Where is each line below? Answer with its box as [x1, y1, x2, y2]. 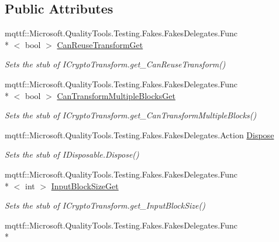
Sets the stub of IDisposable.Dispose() [5, 148, 139, 161]
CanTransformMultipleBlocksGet [57, 89, 175, 101]
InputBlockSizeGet [51, 179, 119, 192]
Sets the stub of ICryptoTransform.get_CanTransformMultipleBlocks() [5, 109, 257, 121]
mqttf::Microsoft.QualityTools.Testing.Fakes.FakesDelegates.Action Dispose [5, 128, 274, 141]
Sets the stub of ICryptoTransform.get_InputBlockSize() [5, 199, 205, 212]
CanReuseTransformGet [57, 38, 143, 50]
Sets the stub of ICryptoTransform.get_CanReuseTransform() [5, 58, 226, 70]
